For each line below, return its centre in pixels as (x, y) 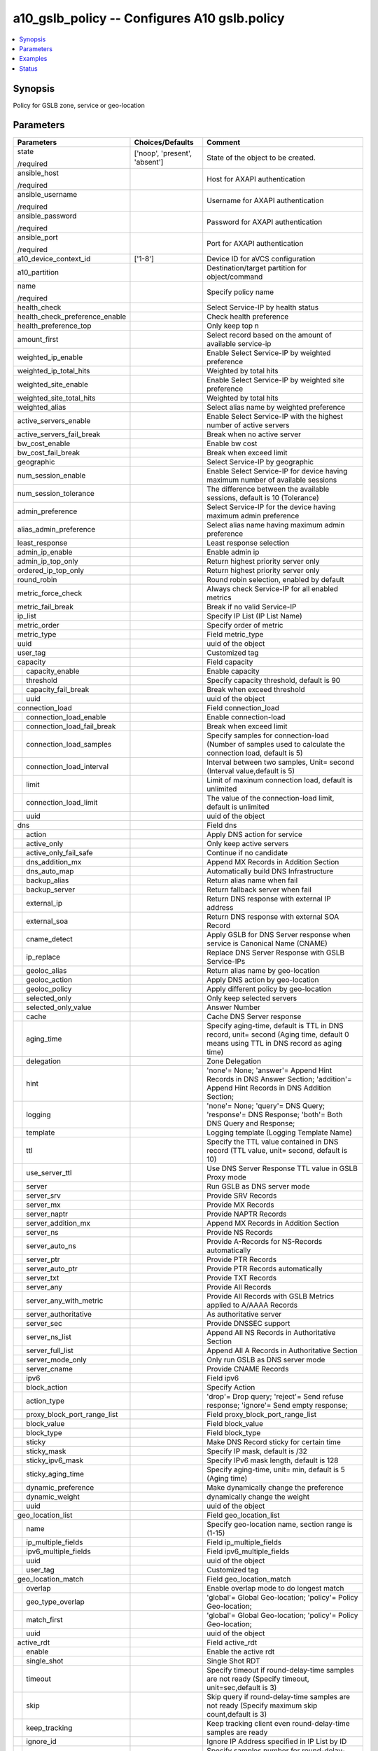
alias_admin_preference (56, 529)
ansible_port (38, 237)
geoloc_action (49, 979)
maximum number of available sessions (272, 480)
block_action (47, 1387)
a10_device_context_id (54, 258)
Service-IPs (226, 961)
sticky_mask (46, 1451)
